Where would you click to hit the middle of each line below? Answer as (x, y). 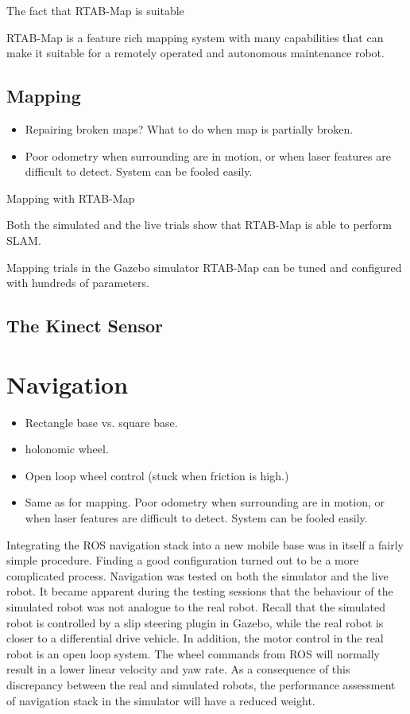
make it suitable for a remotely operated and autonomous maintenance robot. (195, 53)
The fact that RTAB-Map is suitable (95, 10)
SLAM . (24, 240)
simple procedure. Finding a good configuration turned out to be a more (183, 560)
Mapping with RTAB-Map (71, 198)
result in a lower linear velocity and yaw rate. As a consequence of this (178, 669)
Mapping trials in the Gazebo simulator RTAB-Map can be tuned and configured (204, 267)
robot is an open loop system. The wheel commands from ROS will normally (193, 653)
